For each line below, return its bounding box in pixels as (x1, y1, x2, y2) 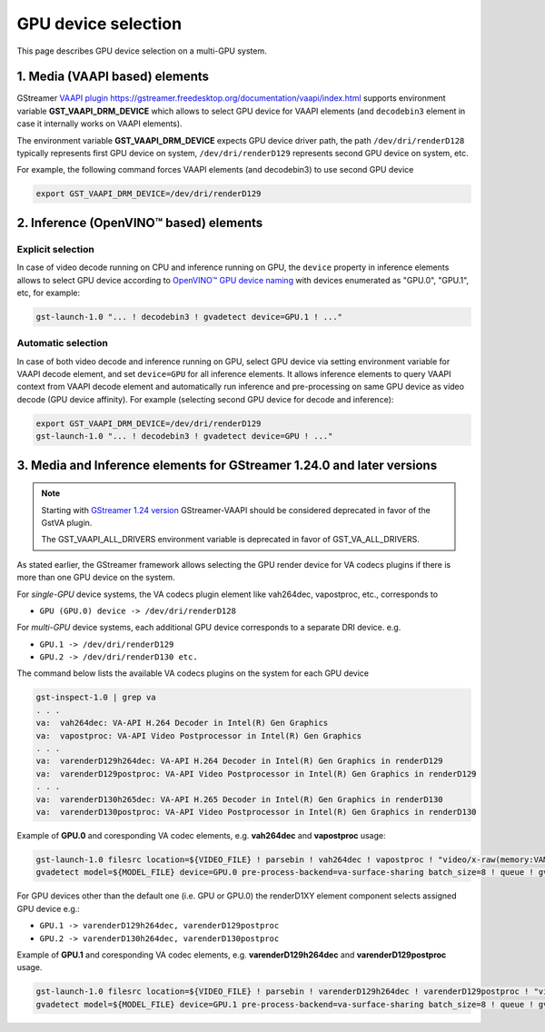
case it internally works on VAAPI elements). (16, 118, 183, 129)
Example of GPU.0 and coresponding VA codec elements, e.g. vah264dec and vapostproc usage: (16, 829, 386, 840)
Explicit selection (16, 243, 94, 255)
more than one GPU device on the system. (16, 572, 176, 583)
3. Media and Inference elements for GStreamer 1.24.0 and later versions (16, 457, 438, 472)
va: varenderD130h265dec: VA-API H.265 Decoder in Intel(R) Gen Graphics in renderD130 (35, 794, 444, 804)
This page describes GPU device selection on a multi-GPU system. (16, 45, 267, 56)
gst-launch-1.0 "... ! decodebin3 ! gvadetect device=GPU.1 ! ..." (35, 312, 343, 322)
